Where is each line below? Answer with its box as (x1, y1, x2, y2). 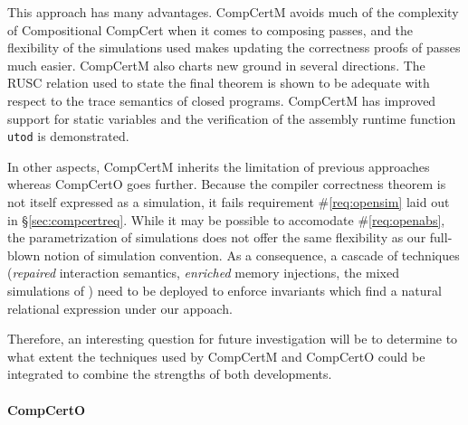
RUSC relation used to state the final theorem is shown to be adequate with (7, 73, 430, 92)
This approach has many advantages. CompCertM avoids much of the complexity (7, 3, 459, 21)
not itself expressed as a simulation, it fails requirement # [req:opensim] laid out (7, 193, 450, 211)
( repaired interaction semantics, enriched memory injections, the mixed (7, 263, 399, 282)
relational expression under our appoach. (7, 298, 233, 317)
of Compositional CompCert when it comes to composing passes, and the (7, 20, 414, 39)
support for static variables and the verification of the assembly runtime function (7, 109, 456, 127)
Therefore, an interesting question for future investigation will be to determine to (7, 329, 458, 348)
